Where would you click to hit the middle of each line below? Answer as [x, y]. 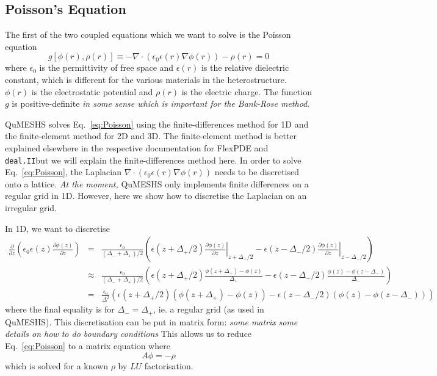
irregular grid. [31, 207]
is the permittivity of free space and [107, 67]
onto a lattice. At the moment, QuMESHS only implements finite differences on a [157, 183]
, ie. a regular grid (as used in [209, 309]
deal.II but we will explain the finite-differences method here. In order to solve [153, 160]
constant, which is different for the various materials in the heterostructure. [146, 79]
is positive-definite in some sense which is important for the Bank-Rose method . [161, 103]
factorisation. [169, 365]
